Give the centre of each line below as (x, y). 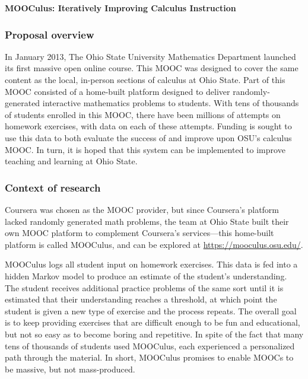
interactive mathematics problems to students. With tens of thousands (171, 103)
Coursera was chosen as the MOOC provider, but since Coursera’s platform (142, 209)
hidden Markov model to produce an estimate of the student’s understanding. (146, 276)
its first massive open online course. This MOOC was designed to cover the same (152, 68)
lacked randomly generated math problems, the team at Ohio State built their (147, 221)
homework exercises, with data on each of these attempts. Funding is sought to (148, 126)
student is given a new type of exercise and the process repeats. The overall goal (151, 310)
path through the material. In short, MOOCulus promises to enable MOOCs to (149, 357)
